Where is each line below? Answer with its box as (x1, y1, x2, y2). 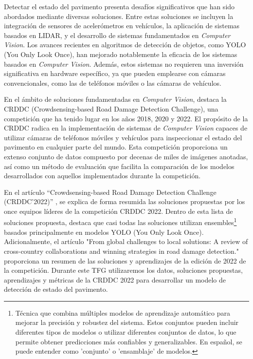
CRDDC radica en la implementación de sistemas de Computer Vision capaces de (4, 123, 248, 133)
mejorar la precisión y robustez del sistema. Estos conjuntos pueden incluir (15, 317, 239, 327)
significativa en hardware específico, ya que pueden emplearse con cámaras (4, 68, 226, 78)
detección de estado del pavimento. (4, 284, 108, 294)
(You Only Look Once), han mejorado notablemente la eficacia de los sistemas (4, 49, 237, 59)
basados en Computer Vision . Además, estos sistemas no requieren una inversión (4, 58, 244, 69)
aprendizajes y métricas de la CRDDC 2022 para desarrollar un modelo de (4, 274, 226, 284)
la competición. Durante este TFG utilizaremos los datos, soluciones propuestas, (4, 265, 243, 275)
